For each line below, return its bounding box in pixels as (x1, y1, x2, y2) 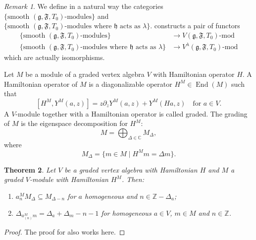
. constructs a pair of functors (150, 20, 240, 31)
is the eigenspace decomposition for (21, 118, 128, 128)
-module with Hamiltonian (30, 174, 108, 184)
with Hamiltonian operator (153, 68, 235, 79)
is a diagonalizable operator (89, 78, 172, 89)
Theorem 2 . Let (4, 164, 56, 175)
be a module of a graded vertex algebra (25, 68, 145, 79)
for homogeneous (101, 207, 152, 218)
